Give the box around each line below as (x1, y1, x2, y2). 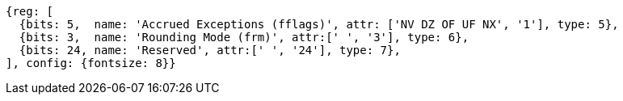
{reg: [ (6, 5, 54, 18)
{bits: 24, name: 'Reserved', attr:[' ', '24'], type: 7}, (19, 44, 401, 57)
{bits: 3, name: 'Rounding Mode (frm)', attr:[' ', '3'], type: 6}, (19, 31, 469, 44)
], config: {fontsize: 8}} (6, 57, 176, 69)
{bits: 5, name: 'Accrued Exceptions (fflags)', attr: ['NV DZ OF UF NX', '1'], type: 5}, (19, 18, 619, 31)
